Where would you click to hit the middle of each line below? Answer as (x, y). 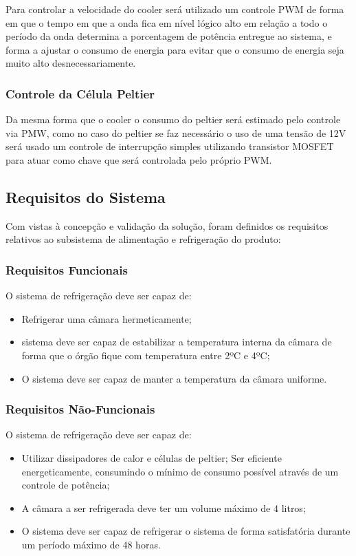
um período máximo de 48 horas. (91, 544)
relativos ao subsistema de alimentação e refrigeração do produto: (143, 239)
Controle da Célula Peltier (80, 93)
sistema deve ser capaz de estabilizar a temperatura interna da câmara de (177, 342)
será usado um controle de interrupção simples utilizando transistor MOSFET (170, 146)
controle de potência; (66, 485)
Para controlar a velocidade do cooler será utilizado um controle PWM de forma (175, 9)
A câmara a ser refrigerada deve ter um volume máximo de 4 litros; (164, 507)
